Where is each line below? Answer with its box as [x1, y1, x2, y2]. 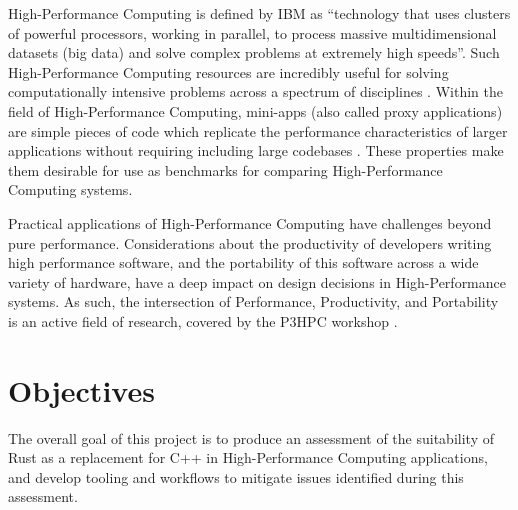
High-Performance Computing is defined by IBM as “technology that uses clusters [8, 3, 511, 23]
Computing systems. [8, 179, 133, 200]
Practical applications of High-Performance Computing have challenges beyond [8, 212, 492, 233]
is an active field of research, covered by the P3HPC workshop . [8, 310, 398, 331]
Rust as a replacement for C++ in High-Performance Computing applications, [8, 447, 488, 468]
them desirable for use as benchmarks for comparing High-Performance [8, 159, 443, 180]
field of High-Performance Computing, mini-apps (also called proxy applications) [8, 100, 503, 121]
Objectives [8, 369, 155, 410]
